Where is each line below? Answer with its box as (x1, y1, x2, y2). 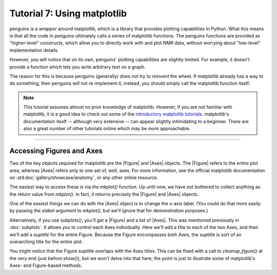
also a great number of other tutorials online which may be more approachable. (23, 126, 191, 132)
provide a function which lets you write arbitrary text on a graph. (9, 64, 146, 70)
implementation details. (9, 47, 59, 53)
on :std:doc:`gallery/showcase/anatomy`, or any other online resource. (9, 174, 159, 181)
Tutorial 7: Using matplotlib (9, 8, 127, 19)
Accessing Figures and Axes (9, 147, 103, 155)
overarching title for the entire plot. (9, 239, 83, 245)
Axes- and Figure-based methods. (9, 262, 83, 269)
